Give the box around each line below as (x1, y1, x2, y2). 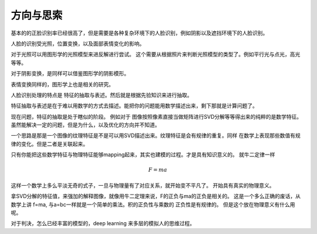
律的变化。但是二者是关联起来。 (11, 140, 88, 147)
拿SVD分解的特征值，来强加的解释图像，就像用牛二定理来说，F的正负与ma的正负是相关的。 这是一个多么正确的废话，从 (11, 193, 301, 200)
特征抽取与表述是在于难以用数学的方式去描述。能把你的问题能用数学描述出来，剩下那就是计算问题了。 (11, 102, 258, 109)
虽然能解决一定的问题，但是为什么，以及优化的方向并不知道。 (11, 121, 160, 129)
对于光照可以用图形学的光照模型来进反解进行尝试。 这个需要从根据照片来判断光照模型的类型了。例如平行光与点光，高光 (11, 51, 301, 58)
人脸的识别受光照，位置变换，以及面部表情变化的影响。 (11, 40, 145, 47)
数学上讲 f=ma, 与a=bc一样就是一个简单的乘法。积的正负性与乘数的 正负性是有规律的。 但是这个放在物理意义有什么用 (11, 200, 296, 208)
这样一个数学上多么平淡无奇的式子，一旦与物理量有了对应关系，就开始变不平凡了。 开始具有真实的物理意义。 (11, 182, 275, 189)
